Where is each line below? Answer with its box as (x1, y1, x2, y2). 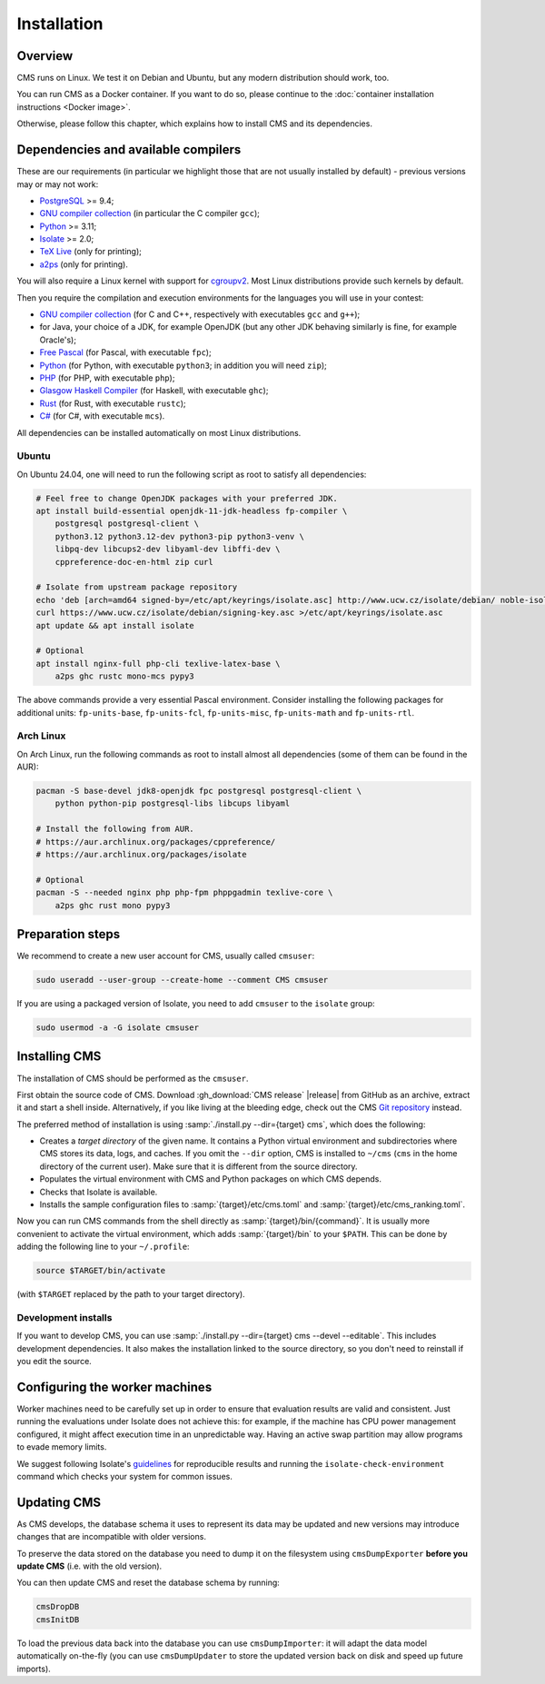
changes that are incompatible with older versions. (16, 1531, 206, 1542)
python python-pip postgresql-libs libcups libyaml (54, 798, 291, 808)
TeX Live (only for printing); (39, 246, 143, 257)
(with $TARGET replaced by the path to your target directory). (16, 1289, 245, 1300)
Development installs (16, 1311, 113, 1323)
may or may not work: (16, 178, 99, 190)
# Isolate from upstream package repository (35, 582, 238, 592)
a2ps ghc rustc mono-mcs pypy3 (54, 671, 194, 681)
